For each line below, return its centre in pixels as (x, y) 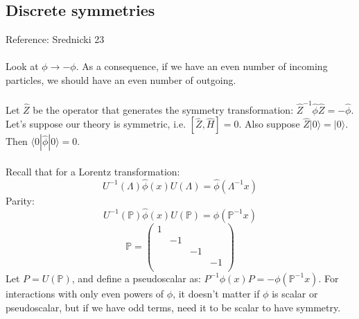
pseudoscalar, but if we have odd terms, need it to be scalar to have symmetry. (173, 307)
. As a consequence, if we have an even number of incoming (202, 66)
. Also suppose (269, 124)
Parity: (20, 200)
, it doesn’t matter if (216, 293)
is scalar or (295, 293)
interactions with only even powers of (85, 293)
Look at (22, 66)
